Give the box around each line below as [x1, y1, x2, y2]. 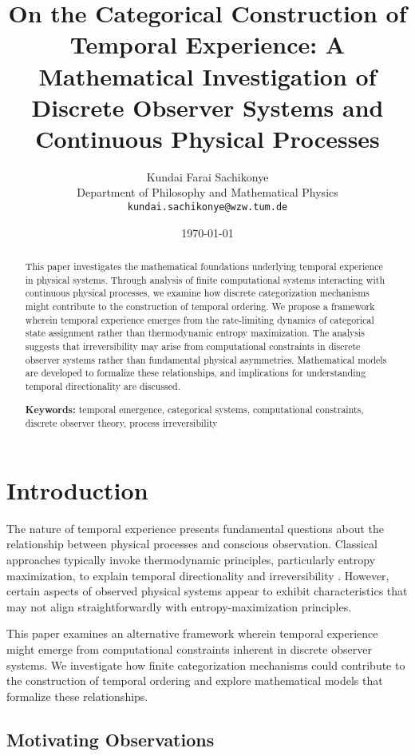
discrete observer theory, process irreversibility [25, 416, 218, 430]
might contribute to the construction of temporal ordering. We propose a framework [25, 300, 375, 313]
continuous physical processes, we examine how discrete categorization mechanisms [25, 286, 370, 300]
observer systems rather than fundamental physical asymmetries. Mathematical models [25, 352, 387, 366]
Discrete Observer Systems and [31, 90, 384, 123]
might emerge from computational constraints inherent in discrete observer [6, 640, 372, 657]
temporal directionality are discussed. [25, 380, 180, 393]
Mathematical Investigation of [38, 59, 377, 92]
